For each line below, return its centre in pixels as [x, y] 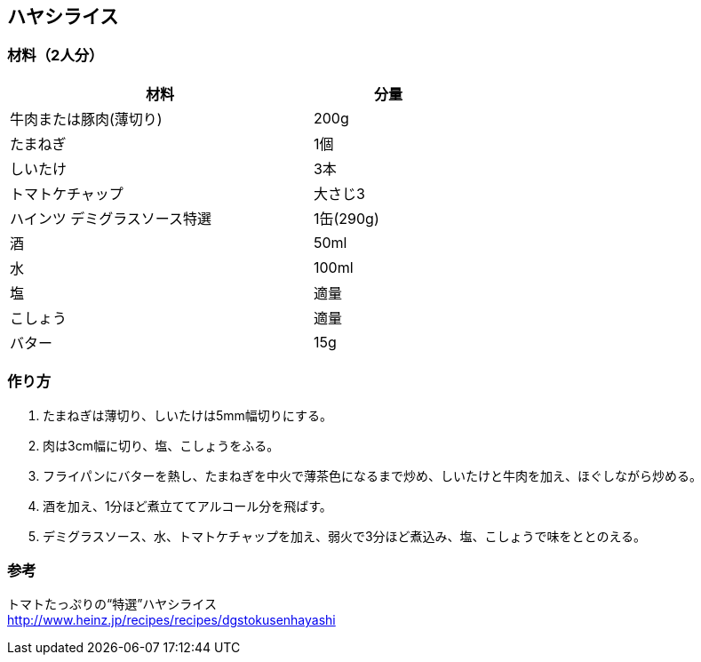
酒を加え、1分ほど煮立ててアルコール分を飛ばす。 [187, 506]
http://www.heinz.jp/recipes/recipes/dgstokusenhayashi [171, 620]
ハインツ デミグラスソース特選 [111, 218]
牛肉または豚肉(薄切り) [86, 119]
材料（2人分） [56, 56]
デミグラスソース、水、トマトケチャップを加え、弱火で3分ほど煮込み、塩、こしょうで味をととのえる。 [344, 536]
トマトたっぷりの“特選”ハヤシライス [112, 604]
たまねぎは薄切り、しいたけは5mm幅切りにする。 [187, 415]
